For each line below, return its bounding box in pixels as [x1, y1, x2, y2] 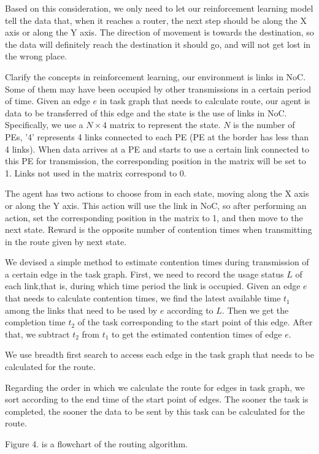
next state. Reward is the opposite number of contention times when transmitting [5, 223, 312, 236]
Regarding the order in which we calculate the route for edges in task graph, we [5, 380, 305, 393]
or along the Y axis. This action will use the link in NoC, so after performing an [5, 199, 307, 211]
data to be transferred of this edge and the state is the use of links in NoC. [5, 106, 287, 119]
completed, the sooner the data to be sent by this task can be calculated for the [5, 404, 305, 417]
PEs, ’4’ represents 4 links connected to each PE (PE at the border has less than [5, 130, 309, 143]
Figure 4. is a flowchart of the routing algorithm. [5, 437, 188, 450]
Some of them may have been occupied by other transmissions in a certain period [5, 82, 311, 95]
